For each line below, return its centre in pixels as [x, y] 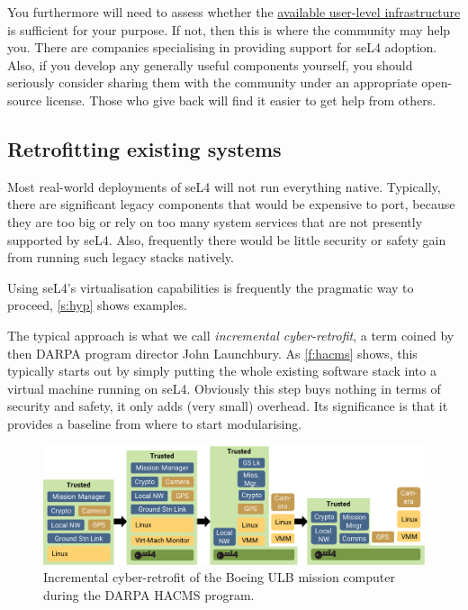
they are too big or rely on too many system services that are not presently [215, 221]
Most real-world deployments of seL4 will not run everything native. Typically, [224, 186]
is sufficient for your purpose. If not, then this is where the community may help [229, 29]
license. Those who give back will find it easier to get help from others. [241, 100]
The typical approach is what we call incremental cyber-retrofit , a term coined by [231, 335]
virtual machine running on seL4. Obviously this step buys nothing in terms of [224, 388]
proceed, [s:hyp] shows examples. [97, 305]
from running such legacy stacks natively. [121, 257]
